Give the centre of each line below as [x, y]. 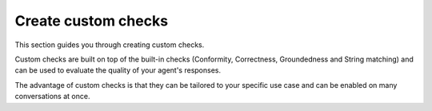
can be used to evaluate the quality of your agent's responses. [118, 70]
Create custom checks [91, 21]
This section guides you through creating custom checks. [110, 45]
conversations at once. [52, 97]
